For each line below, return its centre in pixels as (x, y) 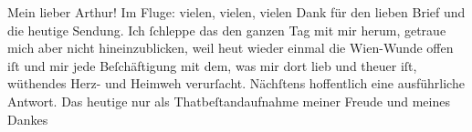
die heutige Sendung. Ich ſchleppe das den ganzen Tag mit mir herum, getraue (227, 30)
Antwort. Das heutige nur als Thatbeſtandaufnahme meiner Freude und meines (229, 101)
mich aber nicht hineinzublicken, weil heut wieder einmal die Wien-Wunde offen (231, 48)
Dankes (28, 119)
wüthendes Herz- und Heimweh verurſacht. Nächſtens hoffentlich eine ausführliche (236, 83)
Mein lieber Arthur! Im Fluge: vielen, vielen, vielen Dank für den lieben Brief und (236, 12)
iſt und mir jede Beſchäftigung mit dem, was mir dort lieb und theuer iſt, (212, 65)
